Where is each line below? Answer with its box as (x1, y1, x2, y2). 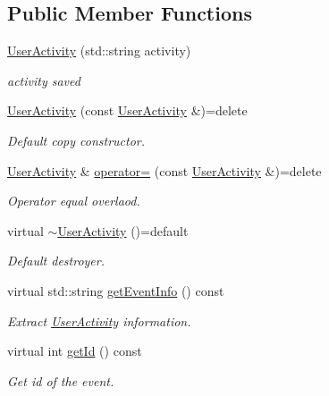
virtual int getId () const (7, 341, 142, 360)
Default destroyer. (7, 251, 105, 270)
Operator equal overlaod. (7, 191, 140, 210)
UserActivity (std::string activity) (7, 41, 191, 60)
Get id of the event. (7, 371, 114, 390)
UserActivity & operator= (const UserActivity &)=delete (7, 161, 322, 180)
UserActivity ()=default (57, 221, 189, 240)
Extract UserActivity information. (7, 311, 191, 330)
